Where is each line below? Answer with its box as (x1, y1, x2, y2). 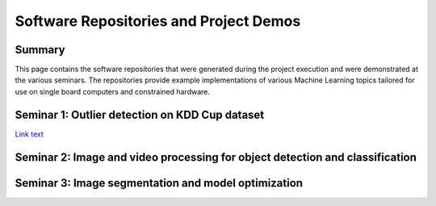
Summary (15, 43, 65, 57)
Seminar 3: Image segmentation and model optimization (15, 176, 303, 190)
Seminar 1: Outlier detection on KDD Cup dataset (15, 107, 265, 121)
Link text (15, 129, 44, 139)
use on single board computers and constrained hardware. (15, 86, 210, 96)
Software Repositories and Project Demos (15, 12, 301, 30)
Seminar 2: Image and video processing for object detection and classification (15, 150, 417, 164)
